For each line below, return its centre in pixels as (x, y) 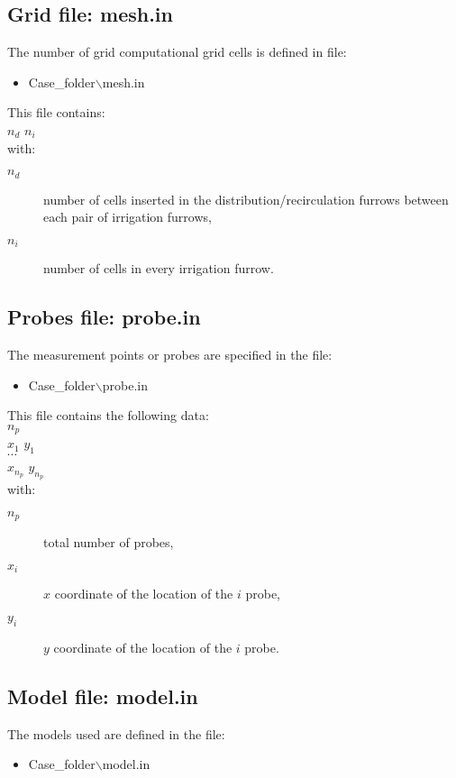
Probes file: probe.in (104, 317)
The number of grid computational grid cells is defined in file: (177, 52)
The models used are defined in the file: (116, 733)
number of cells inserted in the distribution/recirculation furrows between (246, 199)
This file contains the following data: (108, 415)
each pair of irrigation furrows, (128, 217)
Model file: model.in (103, 696)
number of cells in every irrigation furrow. (159, 268)
